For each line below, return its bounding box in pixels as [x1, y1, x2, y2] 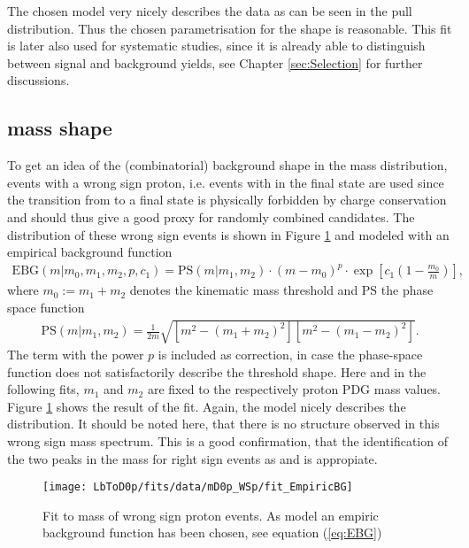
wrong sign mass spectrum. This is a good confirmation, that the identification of [7, 432, 448, 450]
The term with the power [7, 345, 144, 364]
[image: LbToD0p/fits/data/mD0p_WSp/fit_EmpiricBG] [42, 481, 353, 494]
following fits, [7, 380, 80, 398]
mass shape [7, 114, 112, 142]
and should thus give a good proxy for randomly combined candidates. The [7, 207, 415, 226]
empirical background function [7, 243, 173, 261]
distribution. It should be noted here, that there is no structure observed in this [7, 414, 440, 433]
